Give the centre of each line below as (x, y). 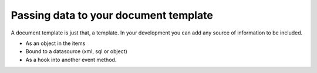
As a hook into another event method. (71, 60)
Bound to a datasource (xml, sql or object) (76, 51)
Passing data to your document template (112, 15)
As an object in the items (55, 43)
